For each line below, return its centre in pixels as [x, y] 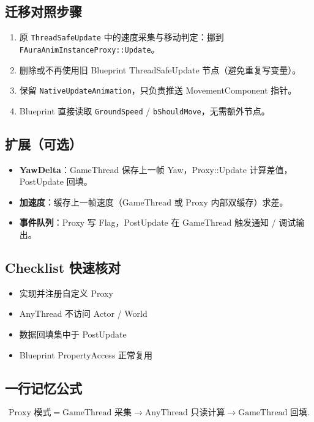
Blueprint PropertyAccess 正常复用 [86, 354]
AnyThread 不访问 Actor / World [83, 313]
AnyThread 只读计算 [185, 413]
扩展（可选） [43, 143]
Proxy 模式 [30, 413]
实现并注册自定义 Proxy [66, 293]
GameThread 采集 [97, 413]
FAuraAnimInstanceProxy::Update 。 [89, 49]
